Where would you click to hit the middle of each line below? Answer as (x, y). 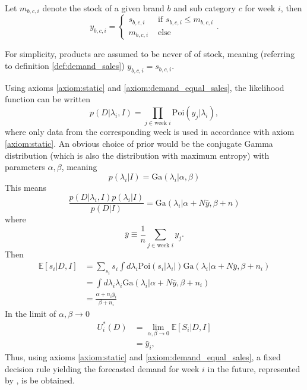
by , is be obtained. (40, 380)
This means (26, 187)
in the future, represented (254, 368)
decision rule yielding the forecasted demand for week (102, 368)
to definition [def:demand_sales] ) (65, 66)
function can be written (48, 99)
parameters (25, 167)
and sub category (205, 8)
